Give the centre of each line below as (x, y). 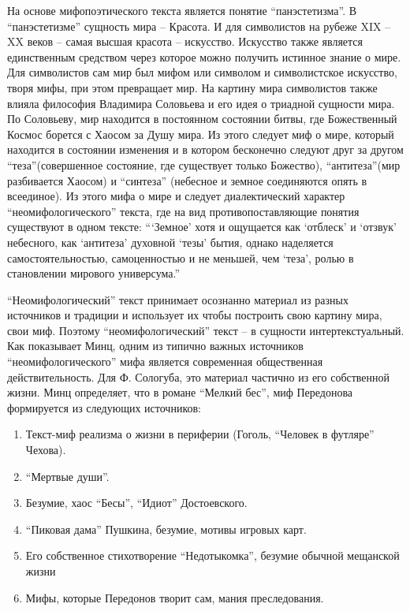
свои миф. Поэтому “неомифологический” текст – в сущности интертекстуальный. (206, 330)
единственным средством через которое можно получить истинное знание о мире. (204, 56)
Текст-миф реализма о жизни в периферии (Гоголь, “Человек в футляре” (200, 434)
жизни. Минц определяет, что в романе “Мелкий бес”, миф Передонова (180, 392)
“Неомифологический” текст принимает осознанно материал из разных (178, 299)
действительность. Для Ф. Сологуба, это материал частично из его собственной (199, 376)
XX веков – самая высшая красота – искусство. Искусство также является (185, 41)
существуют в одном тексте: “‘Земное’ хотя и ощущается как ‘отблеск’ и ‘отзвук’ (202, 227)
